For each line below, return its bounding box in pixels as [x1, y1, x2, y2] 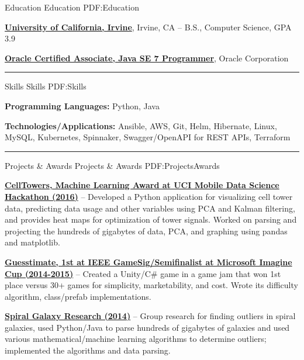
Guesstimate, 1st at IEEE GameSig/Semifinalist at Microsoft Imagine [5, 255, 292, 268]
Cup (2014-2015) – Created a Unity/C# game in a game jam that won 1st [5, 267, 281, 279]
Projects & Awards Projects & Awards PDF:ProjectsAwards [5, 159, 220, 171]
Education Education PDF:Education [5, 1, 139, 13]
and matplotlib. [5, 236, 60, 248]
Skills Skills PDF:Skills [5, 80, 87, 92]
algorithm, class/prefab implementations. [5, 290, 151, 302]
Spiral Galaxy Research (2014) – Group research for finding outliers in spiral [5, 310, 296, 322]
